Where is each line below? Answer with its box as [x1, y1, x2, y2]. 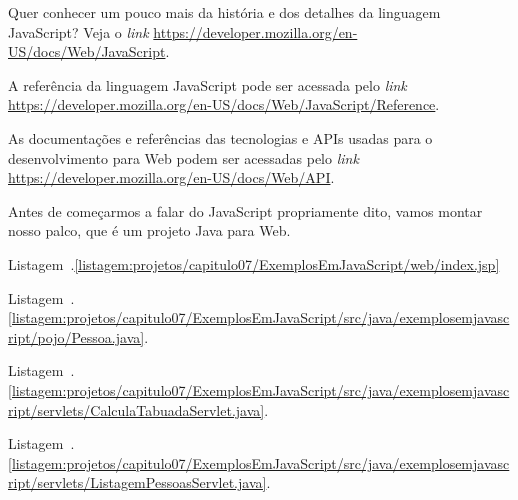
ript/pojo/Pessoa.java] [8, 326, 145, 347]
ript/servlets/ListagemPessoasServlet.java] [8, 472, 267, 493]
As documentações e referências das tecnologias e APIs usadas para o [8, 127, 433, 148]
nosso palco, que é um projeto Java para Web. [8, 220, 291, 241]
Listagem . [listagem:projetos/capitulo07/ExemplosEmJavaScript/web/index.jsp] [8, 253, 500, 274]
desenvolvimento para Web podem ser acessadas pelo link [8, 147, 359, 168]
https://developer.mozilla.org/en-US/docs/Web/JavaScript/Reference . [8, 94, 440, 115]
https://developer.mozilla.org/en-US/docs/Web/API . [8, 167, 335, 188]
